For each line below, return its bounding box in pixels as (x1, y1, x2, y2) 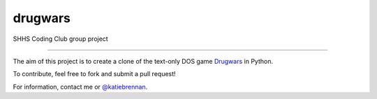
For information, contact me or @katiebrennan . (13, 82, 148, 91)
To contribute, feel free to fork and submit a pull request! (13, 70, 176, 78)
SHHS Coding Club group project (13, 35, 108, 43)
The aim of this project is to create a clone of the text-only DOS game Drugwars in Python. (13, 57, 274, 65)
